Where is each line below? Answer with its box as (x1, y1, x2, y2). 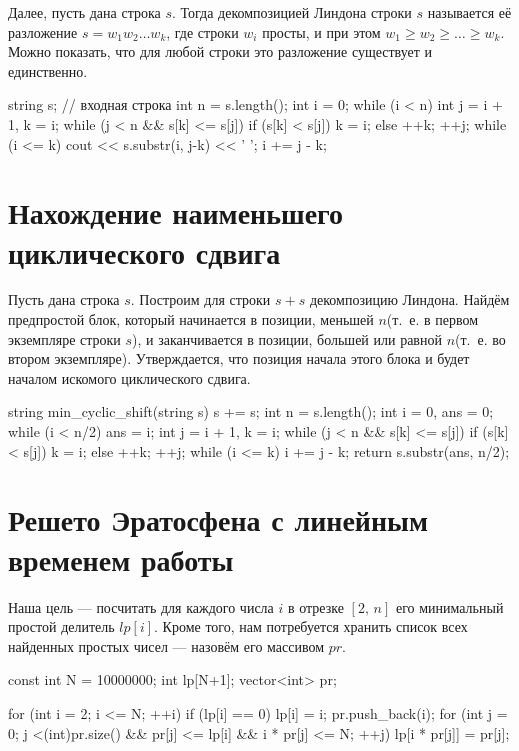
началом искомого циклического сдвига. (8, 367, 251, 388)
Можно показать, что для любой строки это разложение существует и (8, 41, 433, 62)
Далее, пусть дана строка (8, 2, 161, 22)
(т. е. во (455, 328, 506, 349)
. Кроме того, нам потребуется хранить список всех (154, 616, 468, 637)
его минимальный (395, 596, 504, 617)
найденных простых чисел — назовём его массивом (8, 635, 325, 656)
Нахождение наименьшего (8, 192, 344, 233)
